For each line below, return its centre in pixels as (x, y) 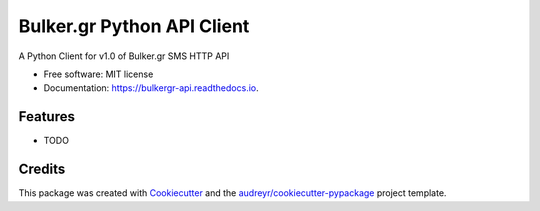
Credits (42, 169)
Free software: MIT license (98, 74)
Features (46, 116)
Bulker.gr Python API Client (134, 26)
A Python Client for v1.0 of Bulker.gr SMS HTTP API (124, 56)
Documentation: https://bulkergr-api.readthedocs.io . (151, 88)
